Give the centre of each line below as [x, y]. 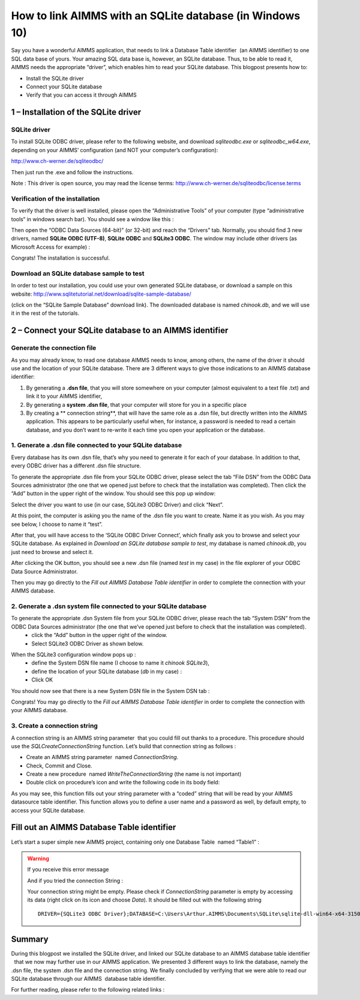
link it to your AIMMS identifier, [64, 396]
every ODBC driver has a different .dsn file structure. [76, 466]
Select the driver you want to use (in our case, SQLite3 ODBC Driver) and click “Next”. [117, 504]
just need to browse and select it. [52, 552]
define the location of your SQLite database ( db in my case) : [107, 671]
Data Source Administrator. [44, 572]
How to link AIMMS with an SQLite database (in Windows [156, 16]
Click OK [42, 680]
